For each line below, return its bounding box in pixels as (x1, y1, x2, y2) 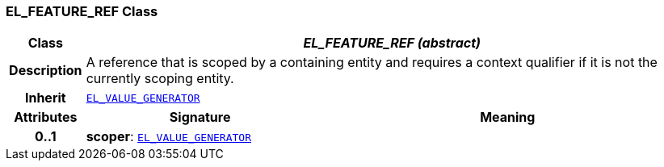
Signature (169, 109, 231, 126)
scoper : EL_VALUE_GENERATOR (86, 128, 251, 145)
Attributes (14, 109, 78, 126)
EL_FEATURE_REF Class (6, 3, 158, 19)
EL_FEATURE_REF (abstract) (303, 35, 481, 52)
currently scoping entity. (86, 70, 234, 87)
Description (9, 62, 82, 79)
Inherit (24, 90, 66, 106)
